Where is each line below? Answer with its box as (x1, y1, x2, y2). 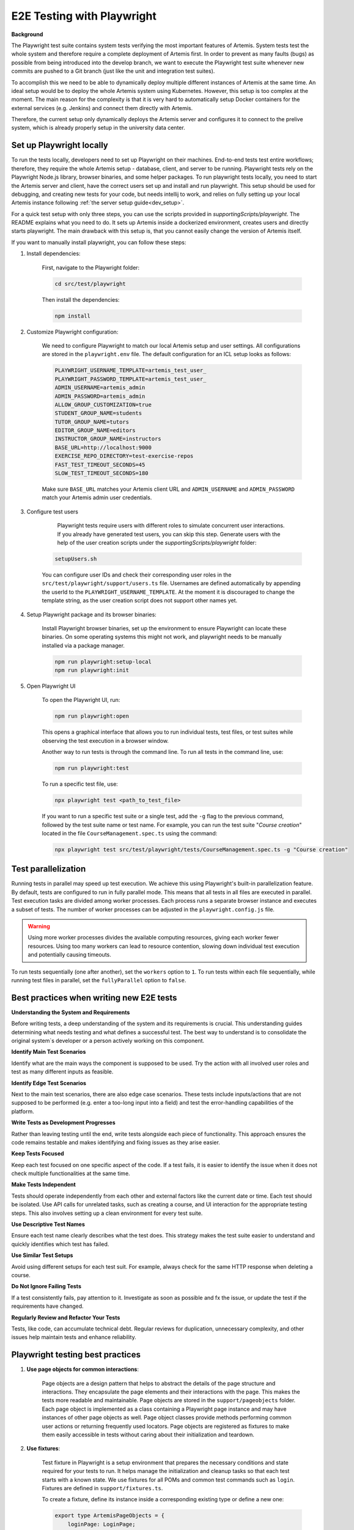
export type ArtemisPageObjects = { (54, 1512, 165, 1519)
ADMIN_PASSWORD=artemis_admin (54, 392, 146, 400)
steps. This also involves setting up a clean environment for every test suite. (11, 1209, 203, 1217)
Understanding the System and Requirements (11, 1009, 130, 1016)
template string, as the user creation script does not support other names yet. (42, 597, 238, 604)
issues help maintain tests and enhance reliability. (11, 1334, 137, 1341)
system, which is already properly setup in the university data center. (11, 124, 186, 132)
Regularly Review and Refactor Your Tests (11, 1313, 120, 1321)
